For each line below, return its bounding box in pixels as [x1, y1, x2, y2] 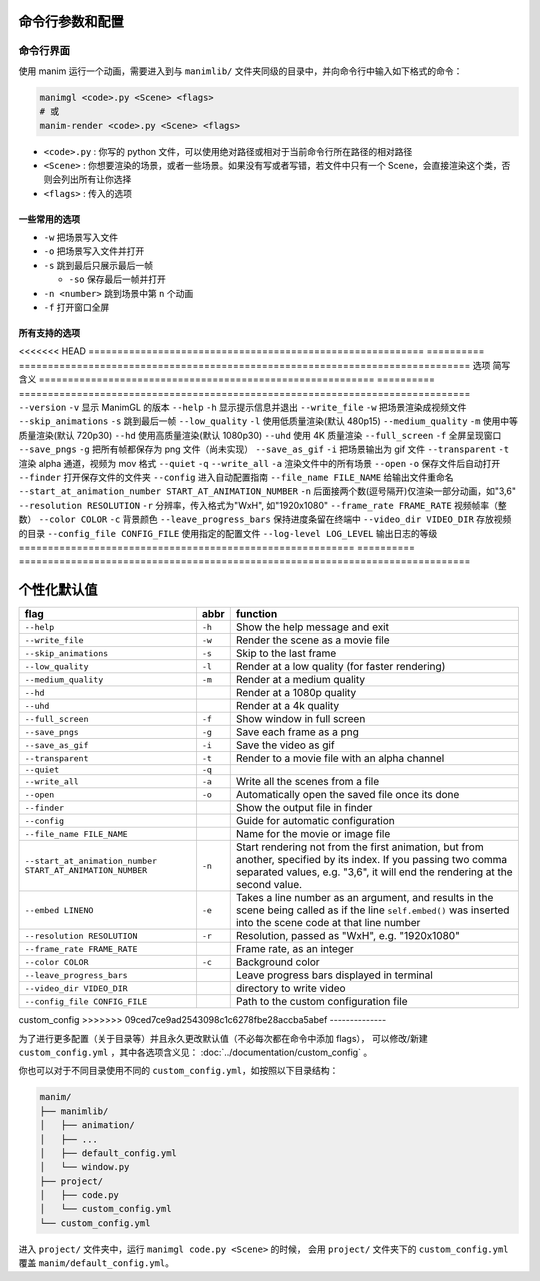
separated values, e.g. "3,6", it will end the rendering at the [235, 865, 514, 879]
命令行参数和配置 [18, 13, 124, 30]
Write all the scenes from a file [235, 775, 380, 789]
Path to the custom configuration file [235, 995, 408, 1009]
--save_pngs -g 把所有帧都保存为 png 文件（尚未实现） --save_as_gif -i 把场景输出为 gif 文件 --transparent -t [18, 443, 510, 455]
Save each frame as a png [235, 725, 360, 739]
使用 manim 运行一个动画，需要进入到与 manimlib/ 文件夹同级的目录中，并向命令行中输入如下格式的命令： [18, 65, 463, 77]
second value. [235, 878, 303, 892]
